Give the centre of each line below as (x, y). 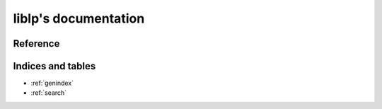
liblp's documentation (79, 18)
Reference (36, 44)
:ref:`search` (49, 93)
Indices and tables (54, 66)
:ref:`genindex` (52, 83)
